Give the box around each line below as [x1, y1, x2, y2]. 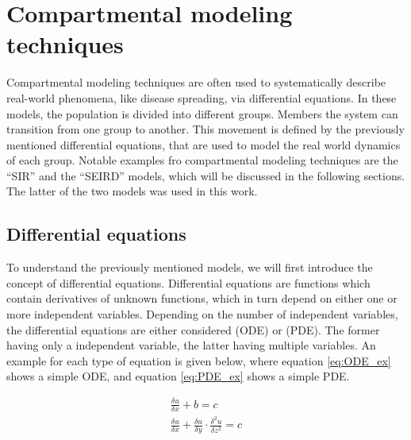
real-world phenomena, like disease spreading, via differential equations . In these [6, 89, 397, 106]
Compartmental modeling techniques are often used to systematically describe [6, 74, 386, 91]
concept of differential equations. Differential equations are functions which [6, 274, 371, 291]
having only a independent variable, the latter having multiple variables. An [6, 337, 376, 353]
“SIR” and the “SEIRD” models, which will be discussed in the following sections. [6, 167, 405, 183]
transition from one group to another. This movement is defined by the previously [6, 121, 405, 137]
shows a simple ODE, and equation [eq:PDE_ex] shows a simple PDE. [6, 368, 350, 384]
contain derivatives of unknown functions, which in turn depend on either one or [6, 290, 398, 307]
